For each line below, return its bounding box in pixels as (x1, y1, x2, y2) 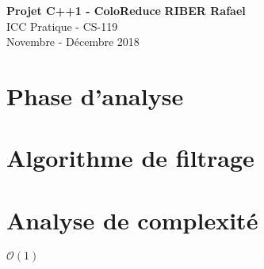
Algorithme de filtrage (6, 142, 254, 174)
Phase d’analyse (6, 79, 184, 112)
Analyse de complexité (6, 203, 258, 236)
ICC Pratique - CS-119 (6, 17, 118, 34)
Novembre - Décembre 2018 (6, 33, 140, 50)
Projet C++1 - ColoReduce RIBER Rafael (6, 2, 246, 18)
